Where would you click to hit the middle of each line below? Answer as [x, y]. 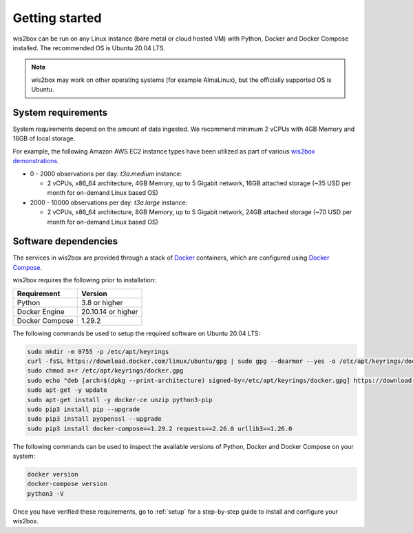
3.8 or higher [102, 302]
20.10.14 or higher [110, 311]
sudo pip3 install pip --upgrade [84, 409]
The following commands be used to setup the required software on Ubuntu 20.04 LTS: [137, 333]
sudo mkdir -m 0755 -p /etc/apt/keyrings [98, 352]
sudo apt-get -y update [67, 390]
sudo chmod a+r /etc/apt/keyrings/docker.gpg [105, 371]
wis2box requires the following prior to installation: [84, 280]
